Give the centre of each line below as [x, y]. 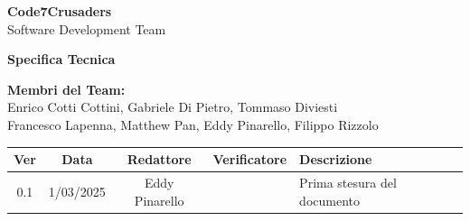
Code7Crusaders [60, 11]
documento [330, 200]
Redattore [159, 159]
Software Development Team [87, 28]
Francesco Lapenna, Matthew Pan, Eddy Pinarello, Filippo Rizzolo [193, 124]
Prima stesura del [348, 182]
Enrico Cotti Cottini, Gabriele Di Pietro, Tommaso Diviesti [173, 107]
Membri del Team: [66, 89]
